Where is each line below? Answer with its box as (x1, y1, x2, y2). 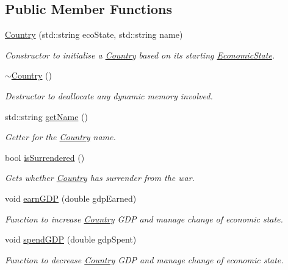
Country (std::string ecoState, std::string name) (5, 28, 183, 41)
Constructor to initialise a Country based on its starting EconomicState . (5, 48, 275, 61)
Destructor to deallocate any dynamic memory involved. (5, 89, 213, 102)
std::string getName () (5, 110, 88, 123)
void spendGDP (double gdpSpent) (5, 233, 137, 246)
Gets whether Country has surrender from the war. (5, 171, 195, 184)
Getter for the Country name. (5, 130, 116, 143)
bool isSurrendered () (5, 151, 85, 163)
